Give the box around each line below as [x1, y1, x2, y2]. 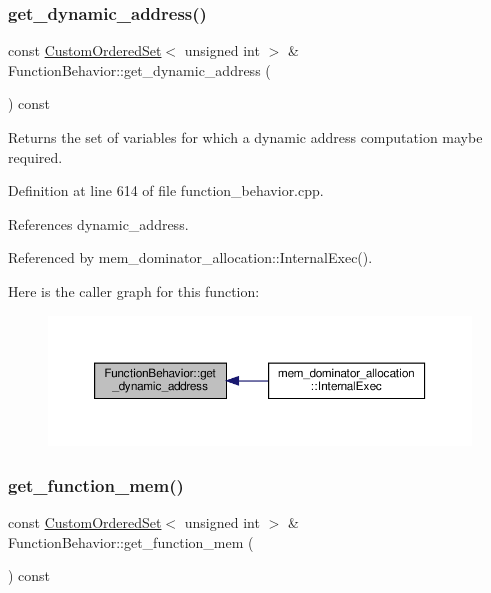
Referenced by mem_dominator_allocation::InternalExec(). [8, 247, 373, 268]
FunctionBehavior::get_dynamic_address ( [8, 59, 271, 80]
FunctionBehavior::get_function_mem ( [8, 531, 254, 552]
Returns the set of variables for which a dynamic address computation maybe [8, 127, 483, 147]
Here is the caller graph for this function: [8, 280, 260, 301]
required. [8, 146, 63, 167]
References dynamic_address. [8, 213, 189, 234]
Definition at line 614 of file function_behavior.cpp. [8, 180, 324, 201]
